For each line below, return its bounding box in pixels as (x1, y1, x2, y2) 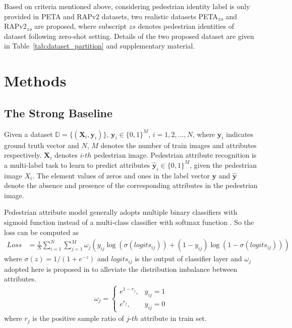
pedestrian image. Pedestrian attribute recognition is (94, 150, 257, 160)
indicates (226, 128, 254, 139)
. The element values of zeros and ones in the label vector (32, 170, 210, 180)
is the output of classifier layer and (135, 253, 242, 264)
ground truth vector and (4, 139, 79, 150)
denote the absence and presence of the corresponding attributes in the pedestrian (4, 180, 258, 191)
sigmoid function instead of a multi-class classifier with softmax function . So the (4, 216, 254, 227)
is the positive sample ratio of (32, 313, 124, 323)
